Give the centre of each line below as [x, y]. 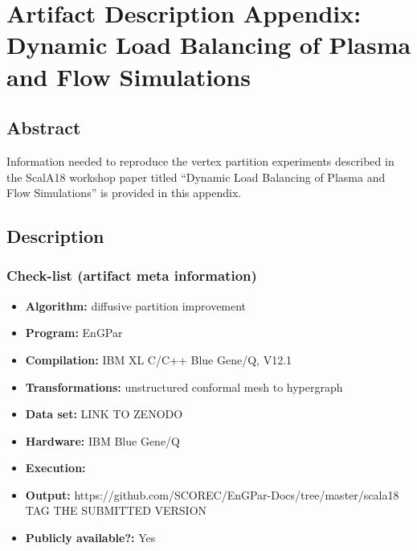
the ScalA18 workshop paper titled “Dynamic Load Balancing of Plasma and [196, 177]
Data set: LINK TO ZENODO [104, 414]
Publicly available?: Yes [90, 538]
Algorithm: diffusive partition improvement [136, 305]
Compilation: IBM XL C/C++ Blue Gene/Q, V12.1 [159, 359]
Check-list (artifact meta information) [132, 275]
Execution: [55, 468]
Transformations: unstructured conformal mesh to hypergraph [184, 387]
